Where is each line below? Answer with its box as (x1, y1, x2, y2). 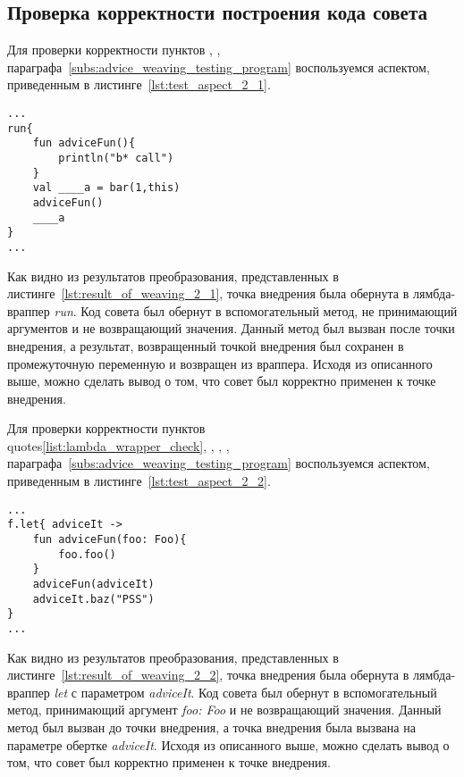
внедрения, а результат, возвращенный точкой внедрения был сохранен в (7, 336, 404, 355)
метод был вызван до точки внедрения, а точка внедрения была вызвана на (7, 717, 416, 736)
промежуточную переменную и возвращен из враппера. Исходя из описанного (7, 354, 433, 372)
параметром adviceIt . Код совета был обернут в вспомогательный (80, 682, 437, 701)
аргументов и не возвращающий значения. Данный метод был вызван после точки (7, 319, 455, 338)
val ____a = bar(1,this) (32, 181, 181, 195)
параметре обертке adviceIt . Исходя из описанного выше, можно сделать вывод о (7, 735, 450, 754)
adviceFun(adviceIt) (32, 577, 155, 590)
